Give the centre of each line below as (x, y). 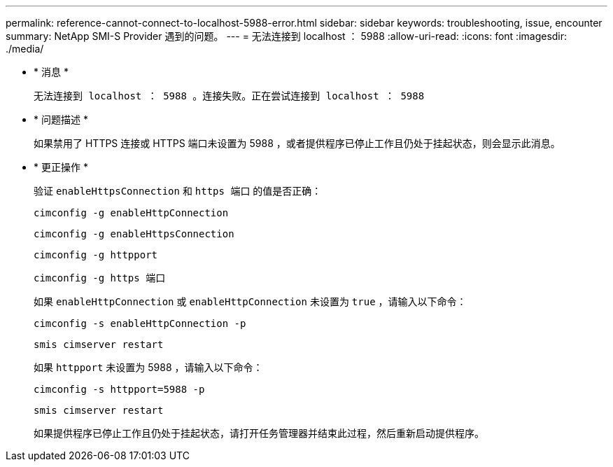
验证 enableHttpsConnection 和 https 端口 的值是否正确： (178, 191)
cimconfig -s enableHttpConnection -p (140, 323)
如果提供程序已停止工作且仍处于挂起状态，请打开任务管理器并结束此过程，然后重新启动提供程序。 (259, 433)
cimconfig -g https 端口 (100, 278)
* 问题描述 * (61, 119)
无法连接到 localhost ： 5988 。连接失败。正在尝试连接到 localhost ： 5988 (229, 96)
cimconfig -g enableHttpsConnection (134, 234)
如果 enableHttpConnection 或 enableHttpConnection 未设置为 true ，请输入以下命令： (250, 301)
